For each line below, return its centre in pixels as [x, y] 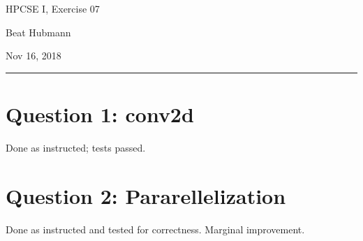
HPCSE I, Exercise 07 [53, 8]
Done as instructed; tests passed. [76, 147]
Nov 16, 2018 [34, 56]
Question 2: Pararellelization [146, 195]
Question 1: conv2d [100, 114]
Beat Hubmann [38, 32]
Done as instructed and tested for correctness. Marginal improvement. [155, 229]
